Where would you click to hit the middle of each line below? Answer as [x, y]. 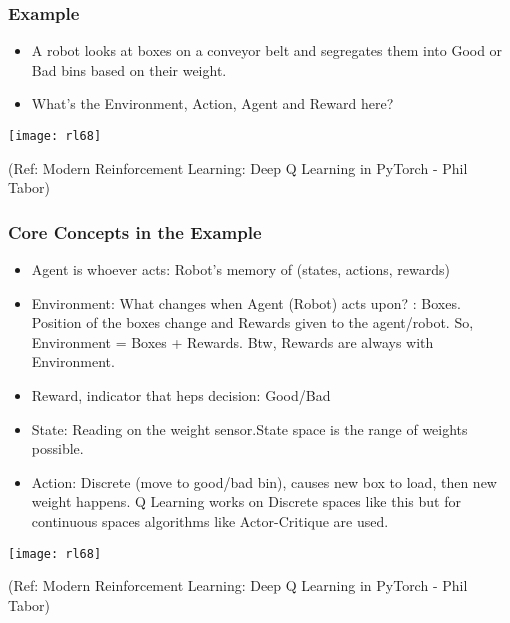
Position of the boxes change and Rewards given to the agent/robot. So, [252, 322]
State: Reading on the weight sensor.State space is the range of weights [249, 428]
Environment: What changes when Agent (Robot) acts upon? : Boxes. [246, 302]
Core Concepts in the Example [135, 231]
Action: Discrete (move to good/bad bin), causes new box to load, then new [264, 481]
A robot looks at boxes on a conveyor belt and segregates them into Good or [267, 50]
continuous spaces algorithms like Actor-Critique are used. [210, 521]
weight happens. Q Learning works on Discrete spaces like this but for [246, 501]
